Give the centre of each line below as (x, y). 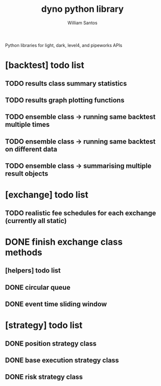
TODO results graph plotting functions (65, 100)
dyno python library (82, 9)
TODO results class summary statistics (66, 83)
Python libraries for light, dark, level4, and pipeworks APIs (64, 45)
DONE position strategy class (51, 343)
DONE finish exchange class (64, 242)
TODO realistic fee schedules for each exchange (80, 213)
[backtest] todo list (45, 65)
